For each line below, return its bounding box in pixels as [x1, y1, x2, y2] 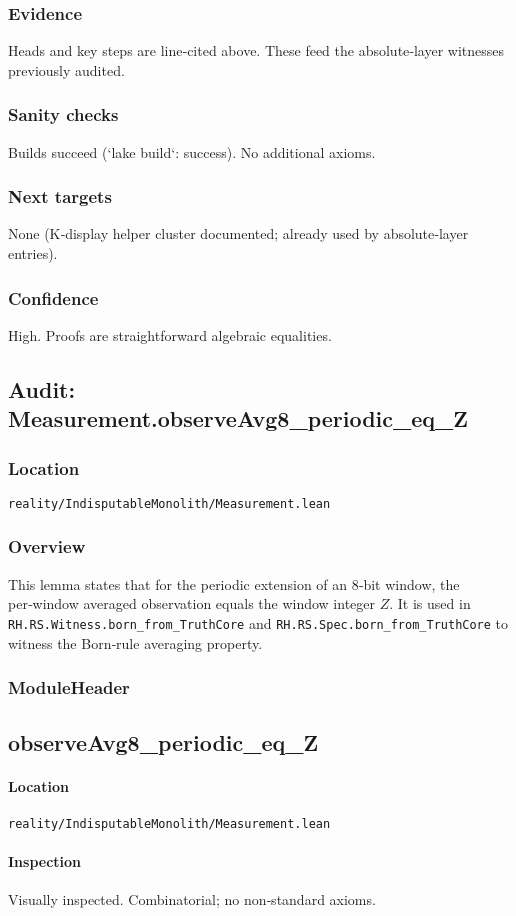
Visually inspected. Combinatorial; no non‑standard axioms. [8, 889, 376, 910]
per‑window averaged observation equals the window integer [8, 593, 376, 614]
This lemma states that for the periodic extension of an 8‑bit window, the [8, 573, 460, 594]
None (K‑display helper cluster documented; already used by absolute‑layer [8, 223, 469, 244]
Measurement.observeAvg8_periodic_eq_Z [8, 403, 469, 434]
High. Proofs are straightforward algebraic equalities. [8, 324, 332, 345]
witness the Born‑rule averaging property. [8, 632, 263, 653]
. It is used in [389, 593, 471, 614]
